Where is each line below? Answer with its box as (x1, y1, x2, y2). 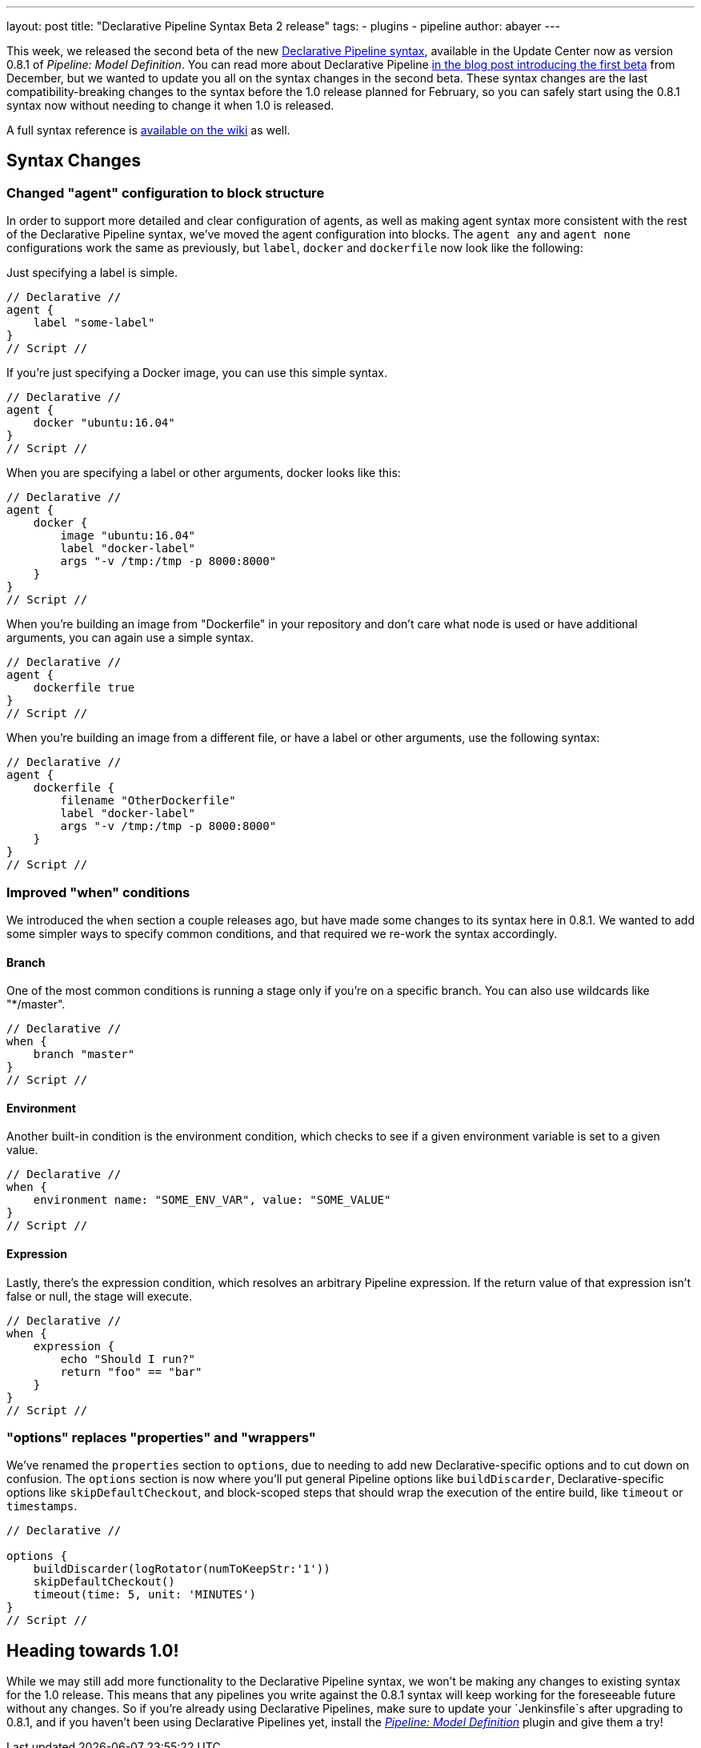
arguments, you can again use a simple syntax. (6, 631, 254, 645)
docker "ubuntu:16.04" (33, 416, 175, 430)
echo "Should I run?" (60, 1352, 196, 1365)
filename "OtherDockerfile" (60, 794, 236, 808)
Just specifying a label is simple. (6, 266, 178, 280)
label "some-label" (33, 316, 155, 330)
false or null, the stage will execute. (6, 1289, 192, 1303)
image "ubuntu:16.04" (60, 529, 196, 543)
